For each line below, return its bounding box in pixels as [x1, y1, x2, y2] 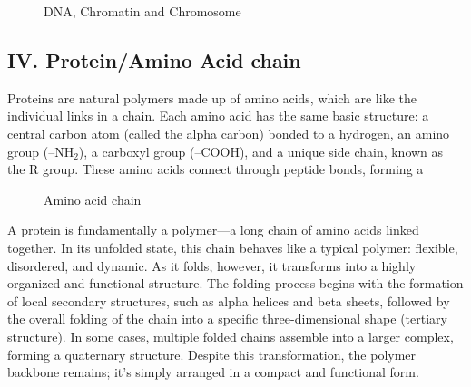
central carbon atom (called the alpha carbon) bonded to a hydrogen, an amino [7, 123, 450, 142]
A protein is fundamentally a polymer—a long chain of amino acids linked [7, 220, 419, 239]
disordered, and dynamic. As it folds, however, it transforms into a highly [7, 256, 417, 275]
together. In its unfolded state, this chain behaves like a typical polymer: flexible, [7, 237, 458, 256]
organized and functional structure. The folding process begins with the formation [7, 274, 464, 293]
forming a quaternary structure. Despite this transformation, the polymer [7, 344, 417, 363]
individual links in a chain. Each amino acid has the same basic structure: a [7, 106, 429, 125]
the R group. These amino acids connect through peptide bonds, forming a [7, 160, 424, 179]
